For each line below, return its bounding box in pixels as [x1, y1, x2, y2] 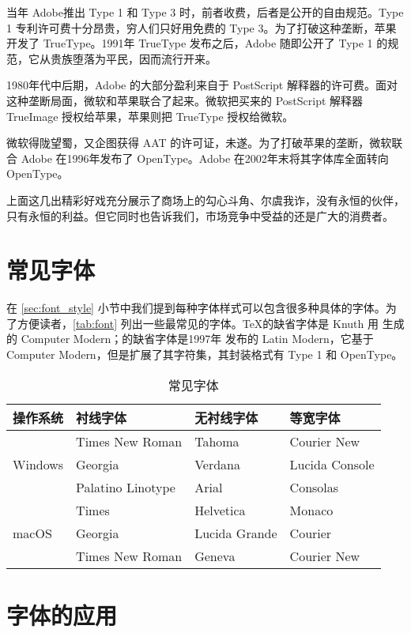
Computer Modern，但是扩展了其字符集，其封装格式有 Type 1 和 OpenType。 [6, 346, 403, 363]
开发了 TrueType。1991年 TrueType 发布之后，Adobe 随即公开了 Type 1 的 [6, 35, 388, 51]
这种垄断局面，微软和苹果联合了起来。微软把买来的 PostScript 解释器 [6, 92, 364, 108]
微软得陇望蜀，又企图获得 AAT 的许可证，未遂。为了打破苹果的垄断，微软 [6, 134, 392, 151]
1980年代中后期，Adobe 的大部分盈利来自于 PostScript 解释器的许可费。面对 [6, 77, 398, 93]
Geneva [194, 546, 236, 565]
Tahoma [194, 431, 239, 450]
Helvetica [194, 500, 246, 519]
